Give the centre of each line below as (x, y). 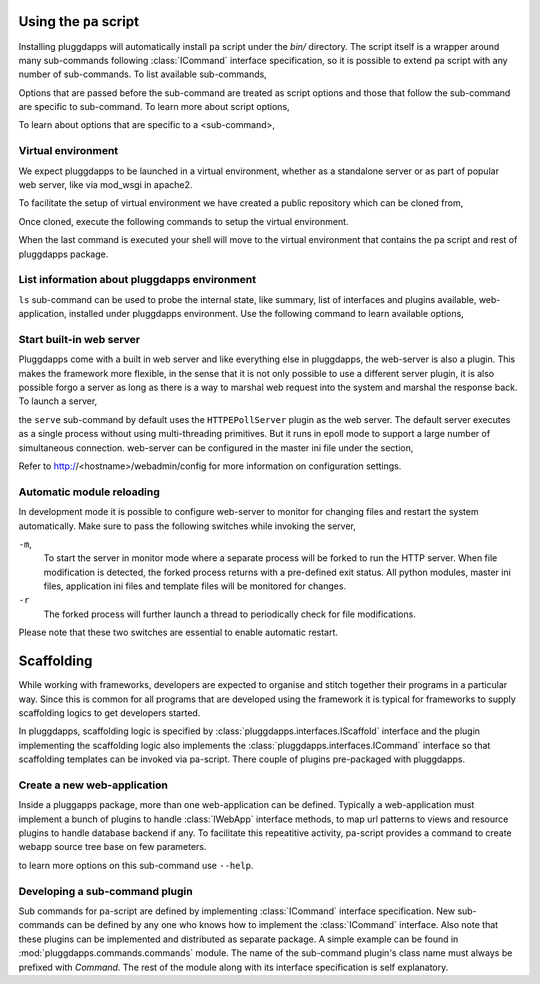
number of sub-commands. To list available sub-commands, (142, 74)
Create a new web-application (93, 785)
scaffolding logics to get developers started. (109, 712)
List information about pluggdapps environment (137, 280)
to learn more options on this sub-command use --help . (136, 865)
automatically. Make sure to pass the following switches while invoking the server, (187, 526)
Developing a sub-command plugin (106, 891)
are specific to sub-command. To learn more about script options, (154, 107)
